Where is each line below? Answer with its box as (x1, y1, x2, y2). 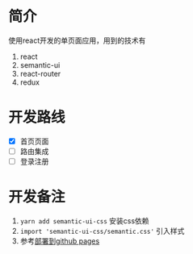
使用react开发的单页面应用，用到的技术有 (8, 35, 146, 45)
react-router (19, 69, 61, 78)
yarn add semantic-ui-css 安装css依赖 (19, 216, 149, 226)
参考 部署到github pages (19, 236, 100, 246)
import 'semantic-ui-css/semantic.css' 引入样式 (19, 227, 185, 235)
